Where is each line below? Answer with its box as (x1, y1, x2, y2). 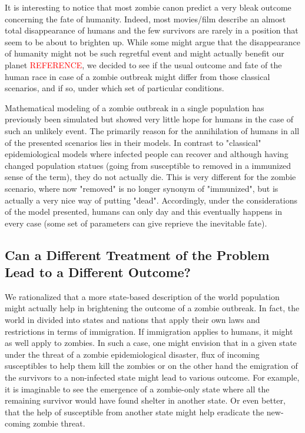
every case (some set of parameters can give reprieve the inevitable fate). (5, 216, 267, 229)
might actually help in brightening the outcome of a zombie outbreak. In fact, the (5, 302, 300, 314)
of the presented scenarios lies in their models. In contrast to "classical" (5, 136, 261, 148)
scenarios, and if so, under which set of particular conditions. (5, 82, 224, 94)
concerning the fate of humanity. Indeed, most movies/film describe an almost (5, 12, 286, 25)
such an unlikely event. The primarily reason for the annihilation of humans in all (5, 124, 300, 136)
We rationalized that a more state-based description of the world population (5, 290, 280, 302)
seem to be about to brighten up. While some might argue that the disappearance (5, 35, 301, 48)
